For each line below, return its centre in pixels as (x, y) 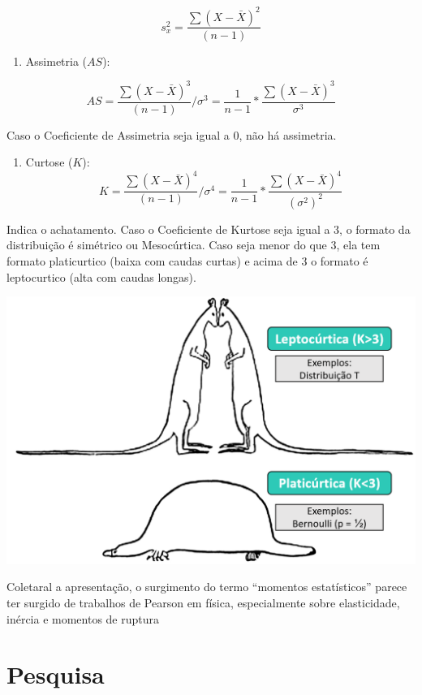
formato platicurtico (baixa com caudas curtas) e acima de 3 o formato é (187, 260)
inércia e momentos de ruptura (83, 618)
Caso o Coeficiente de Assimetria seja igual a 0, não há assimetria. (172, 134)
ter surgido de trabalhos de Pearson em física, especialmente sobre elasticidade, (203, 603)
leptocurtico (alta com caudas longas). (101, 276)
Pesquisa (56, 674)
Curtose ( (49, 162)
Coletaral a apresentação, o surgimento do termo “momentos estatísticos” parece (207, 587)
